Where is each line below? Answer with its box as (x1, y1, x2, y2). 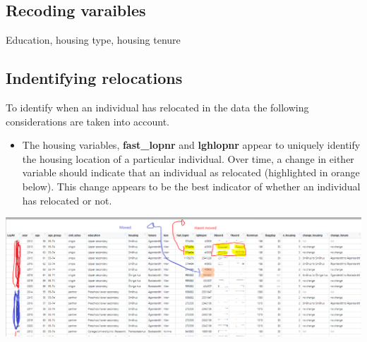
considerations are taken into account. (6, 114, 170, 128)
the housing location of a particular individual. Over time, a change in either (22, 151, 354, 166)
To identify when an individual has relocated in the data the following (6, 100, 309, 114)
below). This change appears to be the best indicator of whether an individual (22, 178, 361, 193)
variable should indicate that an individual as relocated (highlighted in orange (22, 165, 360, 180)
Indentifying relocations (6, 67, 183, 89)
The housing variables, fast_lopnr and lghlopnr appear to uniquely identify (22, 138, 361, 152)
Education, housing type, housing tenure (6, 32, 181, 47)
